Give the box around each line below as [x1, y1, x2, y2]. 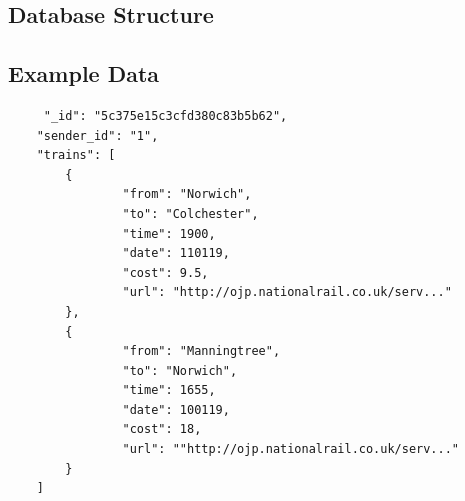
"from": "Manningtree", [122, 344, 281, 359]
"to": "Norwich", [122, 363, 238, 378]
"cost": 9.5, [122, 265, 209, 280]
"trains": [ [36, 148, 116, 163]
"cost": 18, [122, 422, 202, 437]
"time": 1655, [122, 383, 216, 398]
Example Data [8, 58, 160, 89]
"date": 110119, [122, 246, 230, 261]
